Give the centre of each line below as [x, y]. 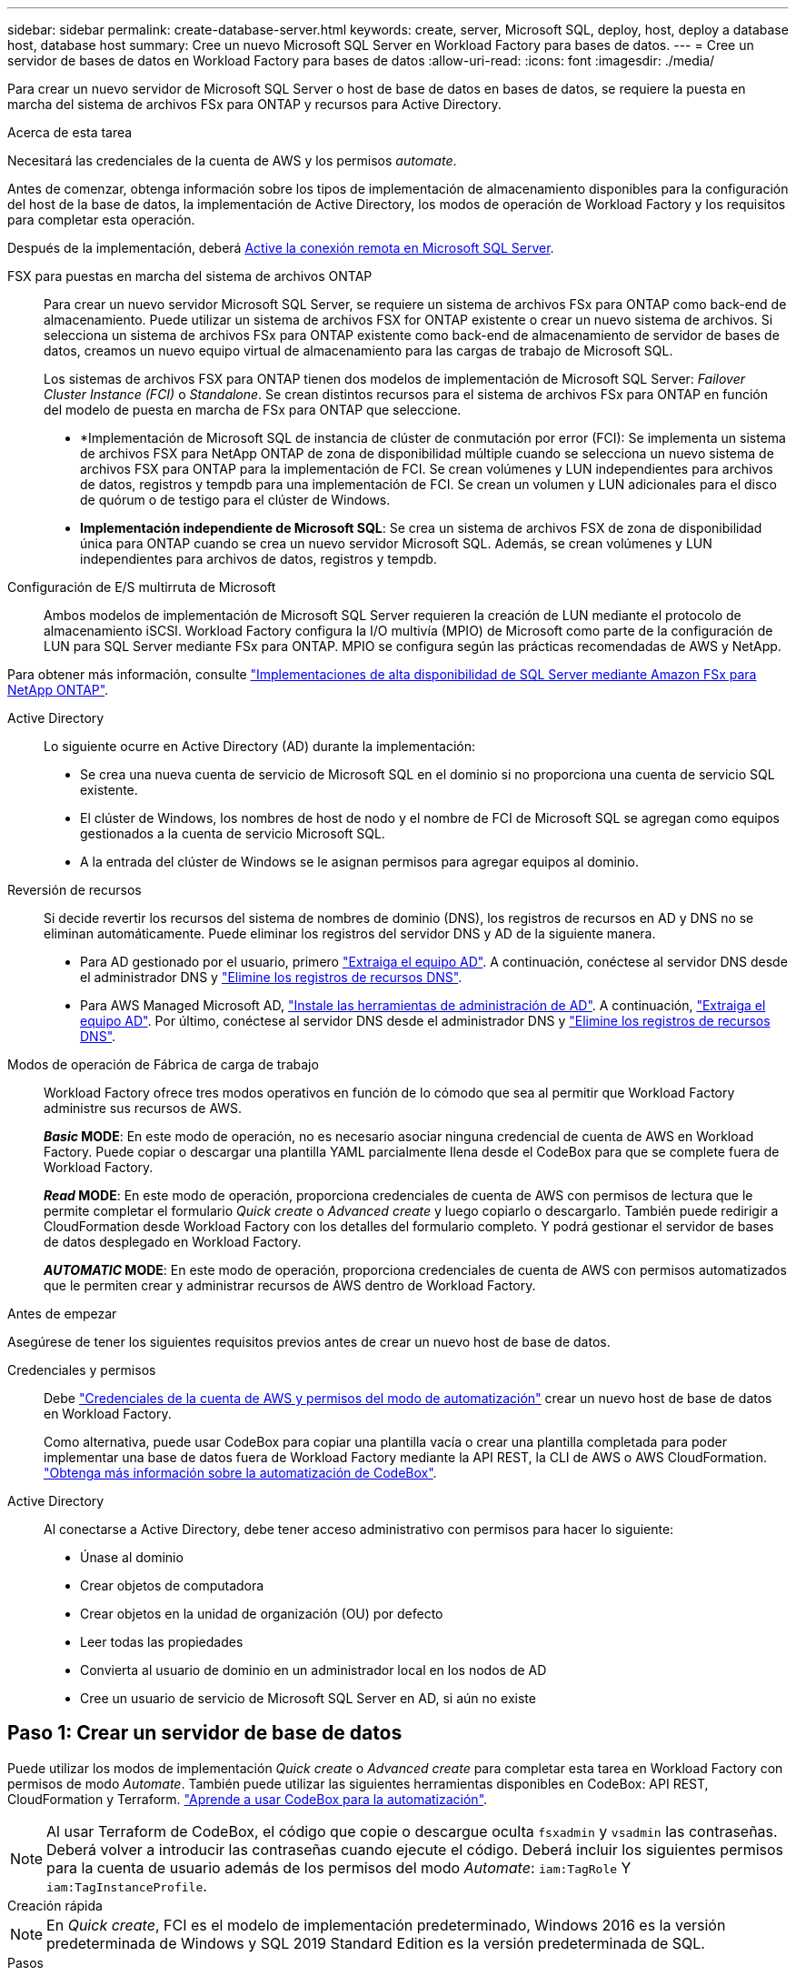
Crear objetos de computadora [172, 1585]
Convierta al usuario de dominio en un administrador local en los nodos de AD [313, 1670]
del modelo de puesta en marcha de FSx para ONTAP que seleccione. [253, 410]
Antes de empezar [62, 1314]
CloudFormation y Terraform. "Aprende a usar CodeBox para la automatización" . [248, 1799]
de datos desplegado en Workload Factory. [173, 1242]
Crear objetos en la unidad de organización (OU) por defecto [262, 1614]
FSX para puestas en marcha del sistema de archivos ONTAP [190, 276]
